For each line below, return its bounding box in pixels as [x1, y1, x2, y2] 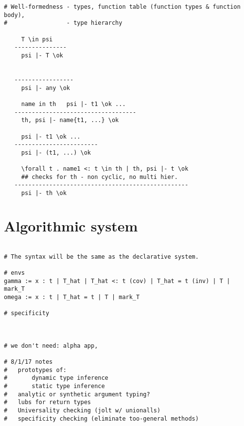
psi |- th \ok [21, 190, 67, 197]
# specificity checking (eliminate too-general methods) [4, 415, 199, 422]
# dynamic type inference [4, 374, 108, 382]
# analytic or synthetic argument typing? [4, 390, 150, 398]
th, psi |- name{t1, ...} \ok [21, 117, 119, 124]
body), [4, 11, 25, 18]
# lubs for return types [4, 399, 91, 406]
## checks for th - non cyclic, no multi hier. [21, 173, 178, 180]
